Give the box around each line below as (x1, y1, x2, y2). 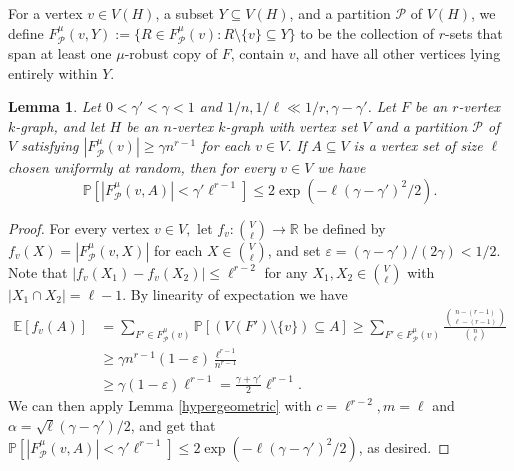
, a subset (155, 3, 214, 23)
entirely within (8, 62, 98, 83)
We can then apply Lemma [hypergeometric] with (8, 395, 312, 416)
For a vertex (8, 3, 83, 23)
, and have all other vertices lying (295, 43, 501, 64)
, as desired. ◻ (358, 436, 450, 457)
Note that (8, 261, 68, 282)
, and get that (130, 414, 216, 435)
